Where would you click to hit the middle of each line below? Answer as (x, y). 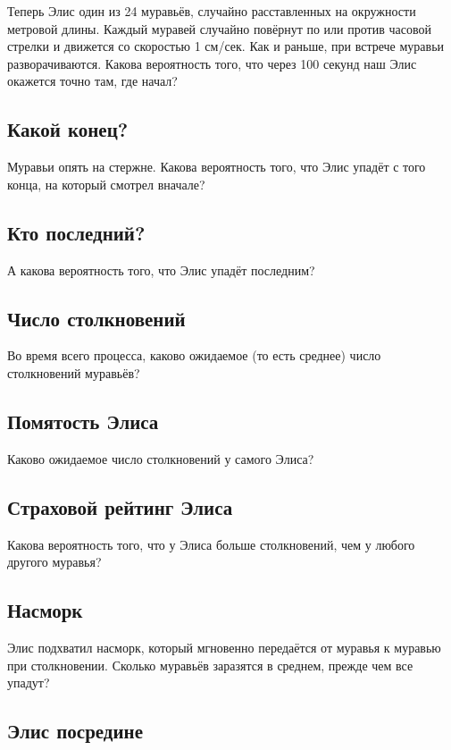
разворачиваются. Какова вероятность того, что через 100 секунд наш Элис (212, 63)
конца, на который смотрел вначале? (106, 184)
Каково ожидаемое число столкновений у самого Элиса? (161, 458)
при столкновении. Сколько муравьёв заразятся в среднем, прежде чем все (210, 665)
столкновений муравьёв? (74, 372)
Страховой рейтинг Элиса (120, 506)
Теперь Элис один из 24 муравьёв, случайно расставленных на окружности (212, 11)
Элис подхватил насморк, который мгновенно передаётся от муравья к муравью (224, 647)
